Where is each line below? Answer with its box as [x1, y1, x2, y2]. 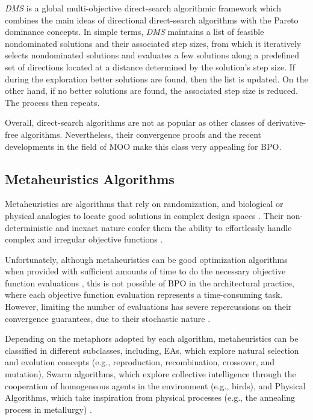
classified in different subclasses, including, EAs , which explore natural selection [5, 344, 299, 356]
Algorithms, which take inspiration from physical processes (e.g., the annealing [5, 391, 296, 404]
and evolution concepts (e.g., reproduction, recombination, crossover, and [5, 356, 275, 368]
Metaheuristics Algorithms [5, 169, 175, 188]
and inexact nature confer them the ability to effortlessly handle [55, 221, 292, 233]
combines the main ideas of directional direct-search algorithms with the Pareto [5, 13, 299, 26]
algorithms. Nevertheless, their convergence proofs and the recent [20, 128, 261, 140]
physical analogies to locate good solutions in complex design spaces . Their [5, 209, 284, 221]
